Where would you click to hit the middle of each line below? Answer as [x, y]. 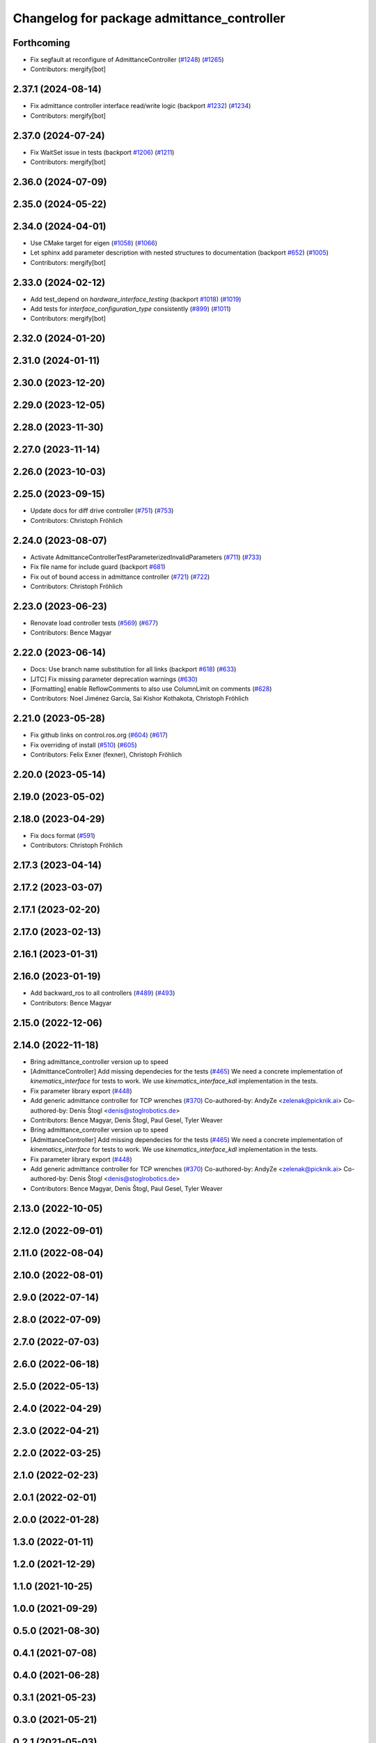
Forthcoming [41, 43]
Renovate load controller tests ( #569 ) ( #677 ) [94, 623]
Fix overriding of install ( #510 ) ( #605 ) [84, 745]
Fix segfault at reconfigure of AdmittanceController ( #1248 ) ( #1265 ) [127, 60]
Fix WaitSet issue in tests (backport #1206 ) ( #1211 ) [102, 152]
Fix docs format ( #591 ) [63, 835]
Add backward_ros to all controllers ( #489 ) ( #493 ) [103, 993]
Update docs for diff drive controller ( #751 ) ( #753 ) [102, 511]
